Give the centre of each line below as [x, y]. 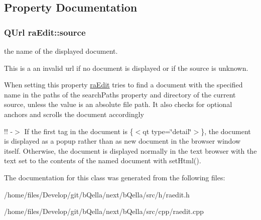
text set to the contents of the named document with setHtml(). [103, 160]
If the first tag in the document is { [79, 131]
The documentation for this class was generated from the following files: [115, 177]
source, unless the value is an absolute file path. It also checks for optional [118, 104]
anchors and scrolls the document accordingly [74, 114]
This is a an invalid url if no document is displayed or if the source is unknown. [126, 68]
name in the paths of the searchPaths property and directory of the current [120, 94]
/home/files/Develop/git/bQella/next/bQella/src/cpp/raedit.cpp [104, 211]
